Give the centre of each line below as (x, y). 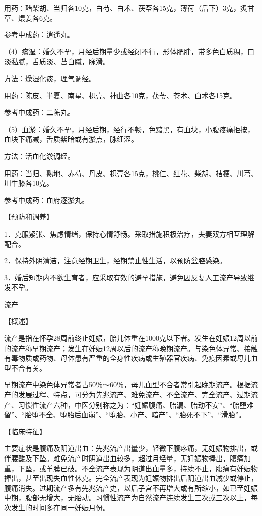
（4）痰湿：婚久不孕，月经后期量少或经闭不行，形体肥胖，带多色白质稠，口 (129, 51)
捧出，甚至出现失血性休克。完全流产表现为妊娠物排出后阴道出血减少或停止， (131, 478)
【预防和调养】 (29, 217)
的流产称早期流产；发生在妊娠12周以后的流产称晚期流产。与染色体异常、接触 (131, 348)
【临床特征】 (25, 431)
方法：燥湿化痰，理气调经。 (50, 78)
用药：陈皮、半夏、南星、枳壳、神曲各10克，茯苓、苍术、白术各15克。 (120, 95)
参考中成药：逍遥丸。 (39, 35)
